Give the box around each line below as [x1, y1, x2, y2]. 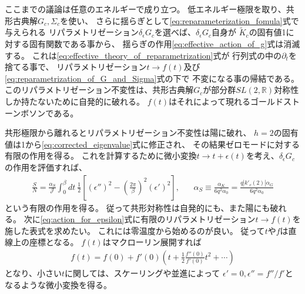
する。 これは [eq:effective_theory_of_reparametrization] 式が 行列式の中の [5, 49, 282, 61]
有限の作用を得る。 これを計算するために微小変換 [5, 149, 197, 162]
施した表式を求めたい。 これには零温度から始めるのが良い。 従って [5, 224, 265, 236]
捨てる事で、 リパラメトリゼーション [5, 61, 147, 73]
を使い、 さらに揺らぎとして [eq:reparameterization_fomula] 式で [60, 14, 299, 26]
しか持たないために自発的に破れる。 [5, 95, 145, 107]
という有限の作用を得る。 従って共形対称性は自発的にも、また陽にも [5, 201, 270, 213]
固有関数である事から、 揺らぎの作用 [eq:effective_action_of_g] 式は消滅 [29, 38, 300, 49]
